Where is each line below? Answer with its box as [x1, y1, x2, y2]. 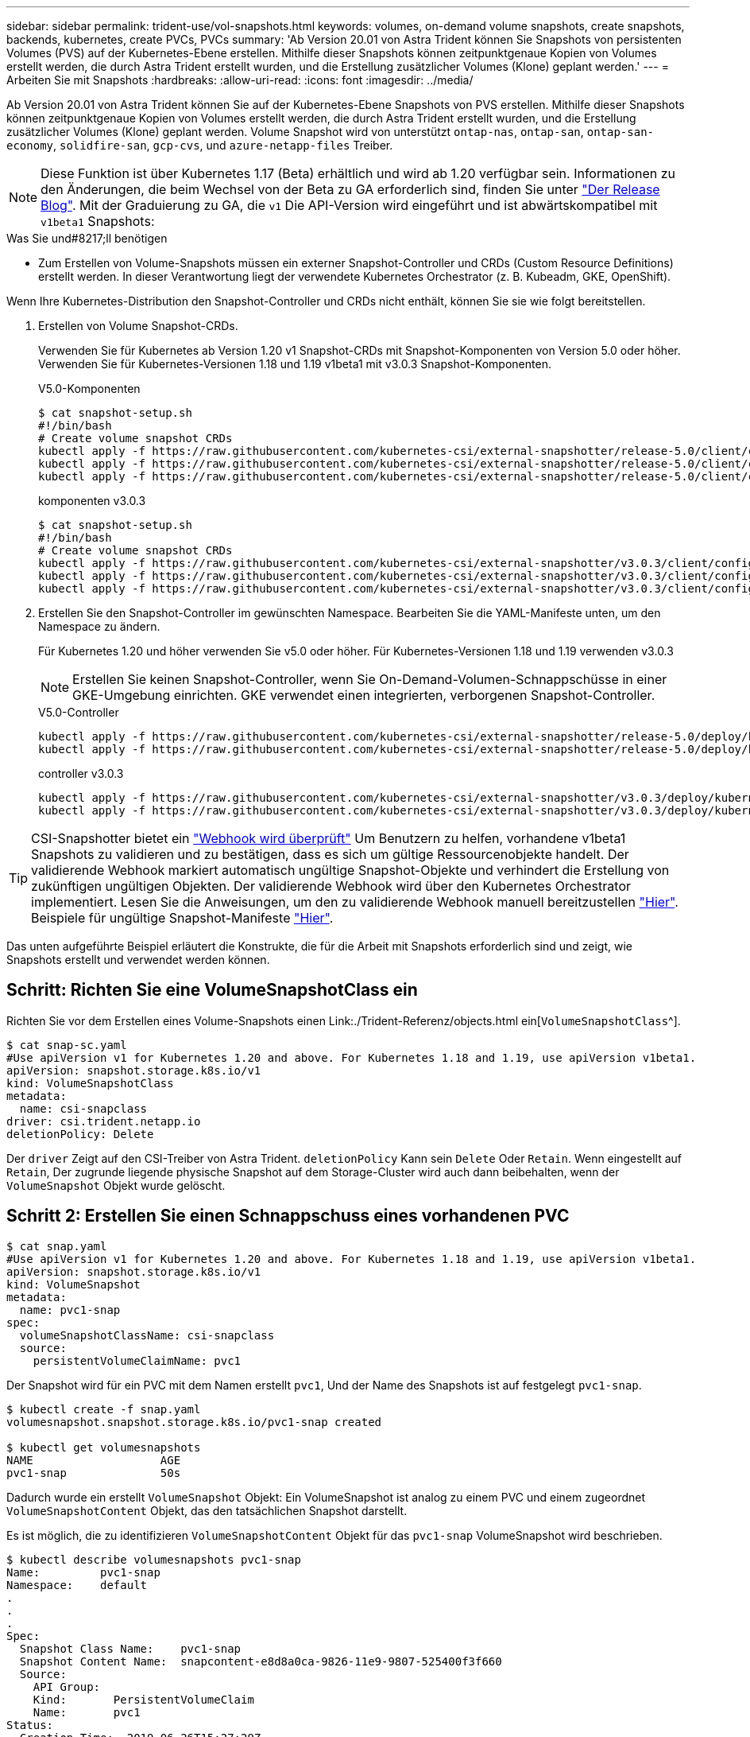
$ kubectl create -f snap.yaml [6, 1402, 201, 1416]
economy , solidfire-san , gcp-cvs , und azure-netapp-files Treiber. [6, 138, 393, 152]
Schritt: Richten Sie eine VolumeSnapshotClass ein [6, 980, 418, 1001]
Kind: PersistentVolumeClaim [33, 1692, 254, 1706]
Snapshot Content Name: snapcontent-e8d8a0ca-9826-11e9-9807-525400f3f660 [19, 1654, 502, 1668]
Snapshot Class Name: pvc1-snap [19, 1642, 242, 1655]
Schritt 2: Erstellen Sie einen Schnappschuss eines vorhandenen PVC [6, 1206, 570, 1226]
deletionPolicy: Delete [6, 1127, 154, 1141]
